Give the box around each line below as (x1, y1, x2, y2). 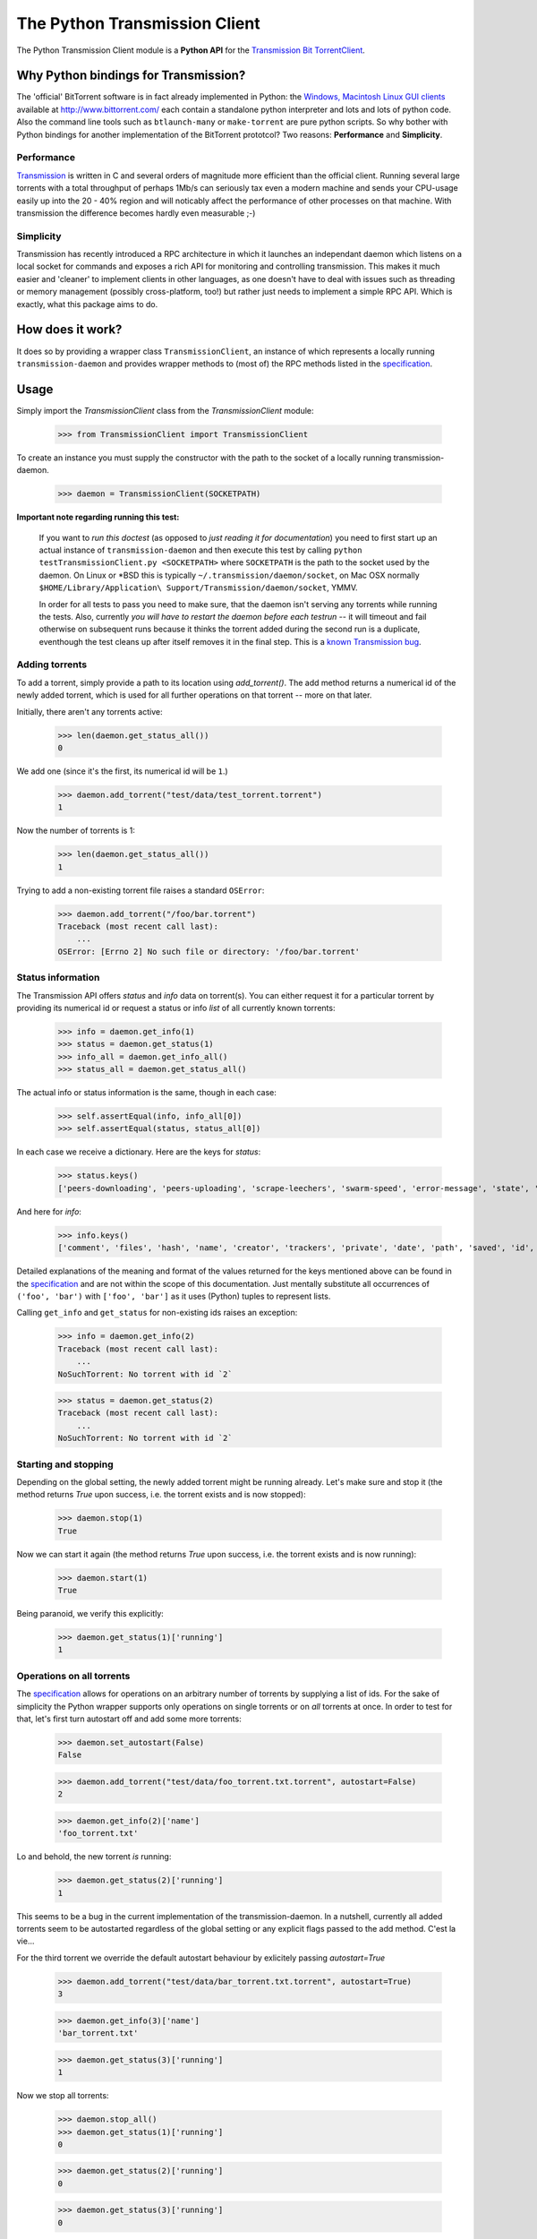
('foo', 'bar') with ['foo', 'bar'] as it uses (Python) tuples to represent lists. (16, 1291, 331, 1301)
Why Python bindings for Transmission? (16, 68, 246, 83)
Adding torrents (16, 658, 88, 671)
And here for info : (16, 1205, 82, 1217)
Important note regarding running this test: (16, 511, 180, 523)
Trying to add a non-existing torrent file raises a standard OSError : (16, 885, 265, 896)
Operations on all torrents (16, 1669, 131, 1682)
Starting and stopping (16, 1458, 114, 1471)
